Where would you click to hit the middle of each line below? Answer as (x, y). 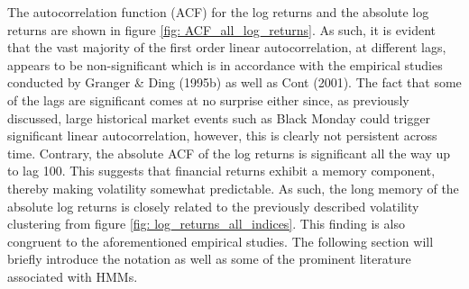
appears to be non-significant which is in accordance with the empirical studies (225, 64)
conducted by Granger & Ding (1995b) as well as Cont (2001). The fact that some (234, 82)
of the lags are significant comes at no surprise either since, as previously (208, 99)
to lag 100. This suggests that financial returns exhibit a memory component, (221, 171)
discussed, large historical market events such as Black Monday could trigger (219, 117)
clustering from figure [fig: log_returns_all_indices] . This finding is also (206, 224)
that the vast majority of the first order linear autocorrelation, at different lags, (227, 47)
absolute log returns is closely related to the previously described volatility (213, 206)
